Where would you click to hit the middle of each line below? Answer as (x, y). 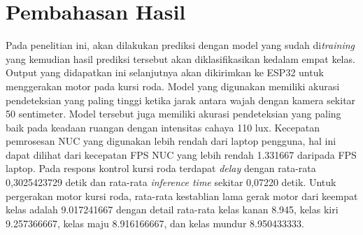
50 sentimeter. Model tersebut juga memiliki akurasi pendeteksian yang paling (173, 114)
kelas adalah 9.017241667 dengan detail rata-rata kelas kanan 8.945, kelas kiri (172, 209)
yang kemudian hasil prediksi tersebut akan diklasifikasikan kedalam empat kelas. (180, 58)
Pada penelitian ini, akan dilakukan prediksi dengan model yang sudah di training (180, 45)
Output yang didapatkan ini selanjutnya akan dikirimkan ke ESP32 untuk (165, 72)
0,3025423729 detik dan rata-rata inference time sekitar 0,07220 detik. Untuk (171, 182)
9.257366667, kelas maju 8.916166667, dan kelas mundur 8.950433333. (155, 223)
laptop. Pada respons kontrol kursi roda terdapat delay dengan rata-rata (161, 168)
